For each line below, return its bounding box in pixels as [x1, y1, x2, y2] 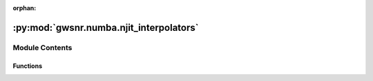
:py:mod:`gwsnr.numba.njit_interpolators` [12, 21, 199, 34]
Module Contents [12, 43, 73, 52]
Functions [12, 62, 43, 70]
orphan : [12, 4, 37, 12]
